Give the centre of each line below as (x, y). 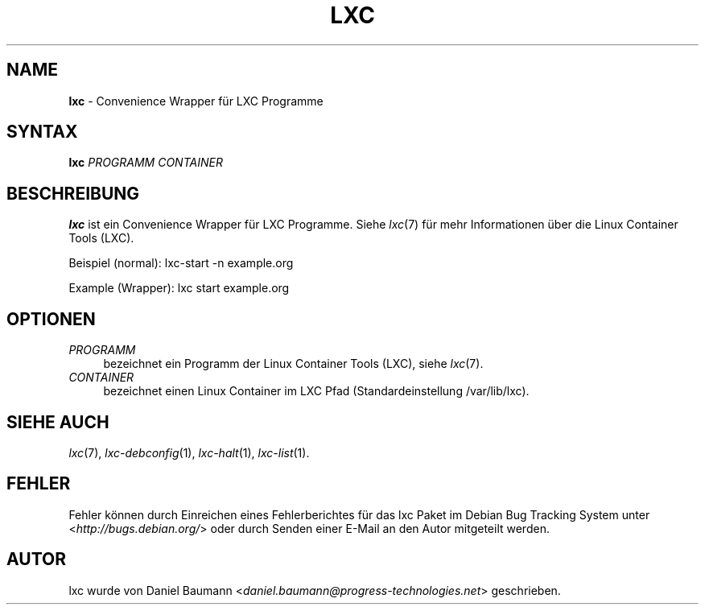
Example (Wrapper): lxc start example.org (179, 288)
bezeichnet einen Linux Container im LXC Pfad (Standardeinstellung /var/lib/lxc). (316, 391)
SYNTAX (42, 132)
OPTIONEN (51, 319)
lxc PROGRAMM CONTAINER (146, 163)
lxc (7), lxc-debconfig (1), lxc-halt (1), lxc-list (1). (189, 452)
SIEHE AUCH (58, 422)
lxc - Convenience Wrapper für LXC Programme (196, 101)
